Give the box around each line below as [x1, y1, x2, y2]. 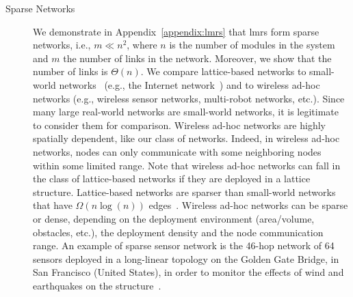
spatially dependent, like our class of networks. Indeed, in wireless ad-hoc [33, 131, 340, 145]
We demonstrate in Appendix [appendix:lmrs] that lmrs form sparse [33, 24, 319, 38]
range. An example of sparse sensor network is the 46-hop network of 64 [33, 238, 335, 253]
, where [127, 38, 157, 52]
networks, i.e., [33, 38, 91, 52]
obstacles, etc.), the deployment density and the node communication [33, 225, 324, 239]
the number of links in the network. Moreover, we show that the [63, 51, 332, 65]
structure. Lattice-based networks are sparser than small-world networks [33, 184, 336, 199]
